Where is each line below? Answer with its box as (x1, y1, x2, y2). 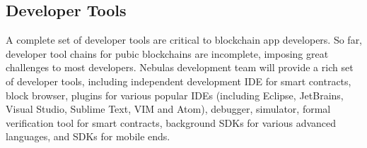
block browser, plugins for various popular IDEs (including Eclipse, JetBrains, (6, 87, 344, 102)
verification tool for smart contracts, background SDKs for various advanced (6, 115, 337, 130)
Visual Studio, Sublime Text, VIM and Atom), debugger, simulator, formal (6, 101, 331, 116)
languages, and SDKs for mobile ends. (6, 129, 170, 144)
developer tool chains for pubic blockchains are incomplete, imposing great (6, 46, 329, 61)
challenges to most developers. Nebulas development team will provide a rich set (6, 60, 354, 75)
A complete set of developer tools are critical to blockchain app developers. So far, (6, 32, 363, 47)
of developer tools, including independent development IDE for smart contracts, (6, 73, 351, 88)
